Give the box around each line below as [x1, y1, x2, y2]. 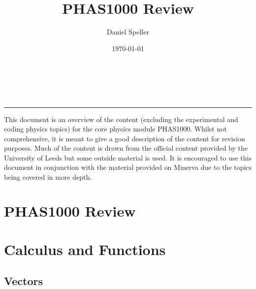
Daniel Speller [107, 27, 149, 37]
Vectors [4, 273, 43, 288]
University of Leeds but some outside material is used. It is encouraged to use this [4, 152, 252, 162]
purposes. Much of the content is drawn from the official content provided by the [4, 143, 248, 153]
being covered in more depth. [4, 172, 92, 182]
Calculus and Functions [4, 239, 166, 259]
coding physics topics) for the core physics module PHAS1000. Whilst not [4, 124, 227, 134]
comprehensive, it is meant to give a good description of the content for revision [4, 133, 245, 143]
